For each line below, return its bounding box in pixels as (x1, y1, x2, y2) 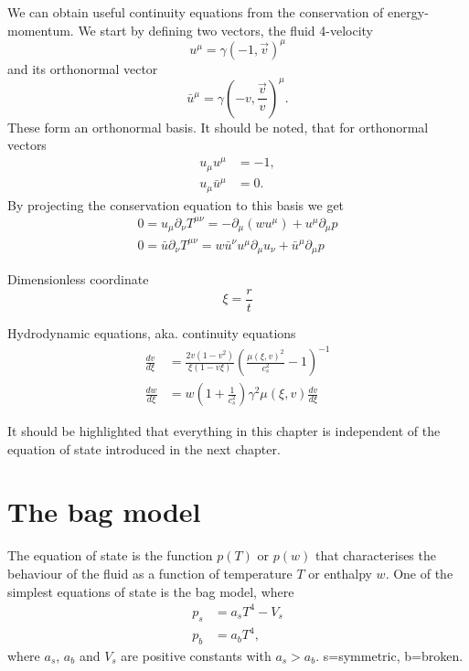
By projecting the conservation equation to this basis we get (7, 195, 345, 214)
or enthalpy (308, 564, 372, 583)
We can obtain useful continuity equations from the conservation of (7, 3, 384, 21)
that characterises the (314, 546, 436, 565)
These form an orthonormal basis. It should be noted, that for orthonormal (7, 117, 429, 136)
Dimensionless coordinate (7, 270, 149, 289)
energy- (388, 3, 429, 21)
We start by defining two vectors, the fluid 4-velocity (78, 20, 373, 39)
